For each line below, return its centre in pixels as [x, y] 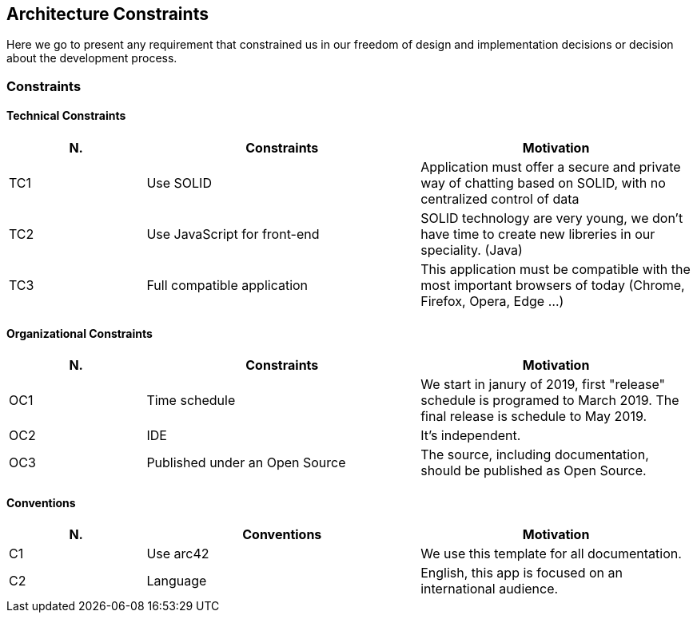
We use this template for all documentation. [551, 554]
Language [177, 581]
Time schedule [191, 401]
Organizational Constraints [80, 333]
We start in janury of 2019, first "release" [543, 385]
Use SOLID [179, 183]
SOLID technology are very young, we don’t [552, 218]
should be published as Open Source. [534, 471]
